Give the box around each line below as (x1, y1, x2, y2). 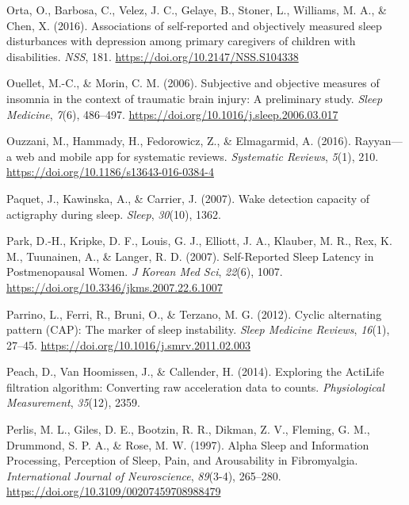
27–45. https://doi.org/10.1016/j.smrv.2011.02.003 (6, 336, 250, 353)
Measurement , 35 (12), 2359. (6, 394, 140, 411)
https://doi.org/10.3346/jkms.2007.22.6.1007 (6, 278, 223, 295)
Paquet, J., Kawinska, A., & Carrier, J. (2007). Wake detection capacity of (6, 189, 370, 206)
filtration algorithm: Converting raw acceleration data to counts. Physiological (6, 378, 384, 395)
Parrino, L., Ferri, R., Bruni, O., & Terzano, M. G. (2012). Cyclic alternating (6, 305, 382, 322)
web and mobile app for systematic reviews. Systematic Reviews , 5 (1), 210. (15, 147, 379, 164)
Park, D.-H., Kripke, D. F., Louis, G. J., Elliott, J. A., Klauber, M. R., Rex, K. (6, 232, 392, 249)
